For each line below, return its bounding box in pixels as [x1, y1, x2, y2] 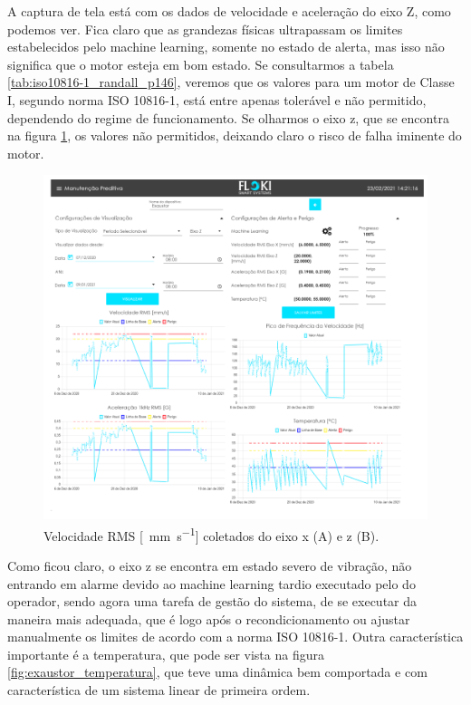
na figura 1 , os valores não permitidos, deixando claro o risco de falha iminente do [7, 126, 462, 145]
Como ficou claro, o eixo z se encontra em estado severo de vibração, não [7, 555, 412, 575]
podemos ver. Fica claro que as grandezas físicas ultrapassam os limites [7, 19, 403, 38]
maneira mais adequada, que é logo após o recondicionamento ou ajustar [7, 609, 410, 628]
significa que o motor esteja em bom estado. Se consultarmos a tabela [7, 54, 394, 73]
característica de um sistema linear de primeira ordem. [7, 681, 311, 700]
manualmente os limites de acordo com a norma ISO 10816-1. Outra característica [7, 627, 464, 646]
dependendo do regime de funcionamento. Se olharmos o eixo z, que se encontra [7, 108, 449, 127]
